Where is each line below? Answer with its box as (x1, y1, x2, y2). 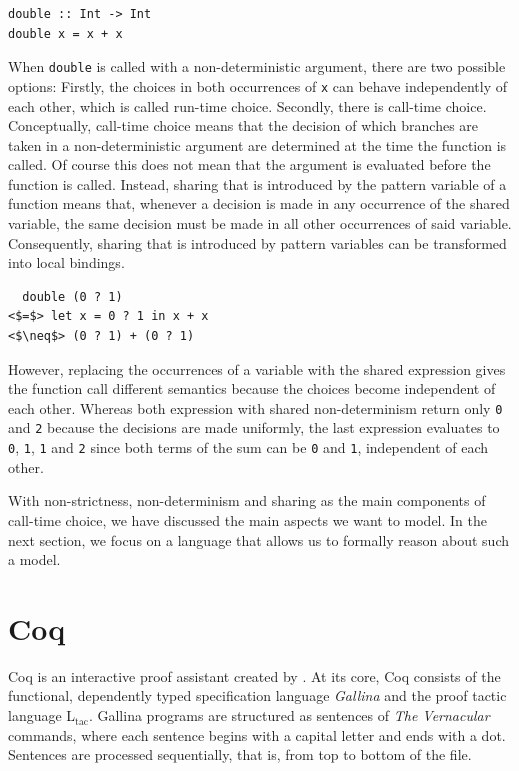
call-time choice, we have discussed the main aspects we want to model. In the (8, 509, 487, 530)
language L (8, 705, 76, 726)
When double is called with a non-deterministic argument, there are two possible (8, 56, 506, 77)
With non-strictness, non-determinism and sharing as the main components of (8, 490, 486, 511)
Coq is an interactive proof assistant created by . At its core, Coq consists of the (8, 665, 501, 686)
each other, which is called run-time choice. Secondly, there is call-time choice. (8, 95, 487, 116)
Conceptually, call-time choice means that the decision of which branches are (8, 115, 479, 136)
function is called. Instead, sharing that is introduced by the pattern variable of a (8, 173, 507, 194)
